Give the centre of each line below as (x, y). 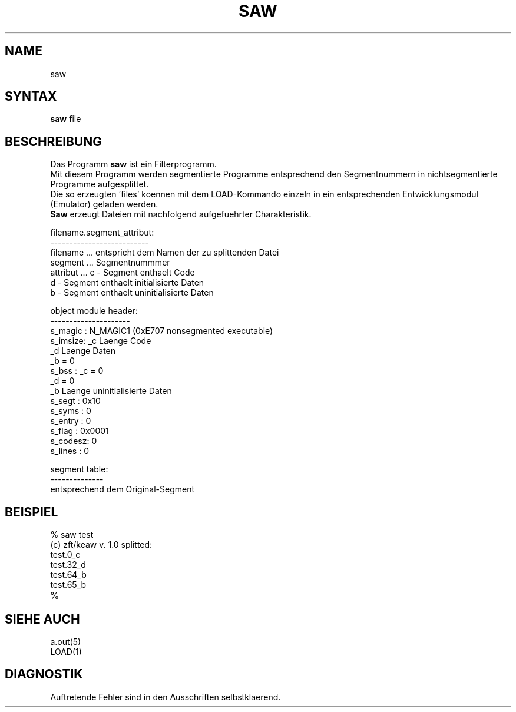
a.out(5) (66, 641)
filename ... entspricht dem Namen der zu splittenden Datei (165, 253)
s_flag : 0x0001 (80, 431)
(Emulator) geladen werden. (104, 204)
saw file (66, 119)
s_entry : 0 (71, 421)
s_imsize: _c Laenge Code (101, 341)
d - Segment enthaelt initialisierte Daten (127, 283)
